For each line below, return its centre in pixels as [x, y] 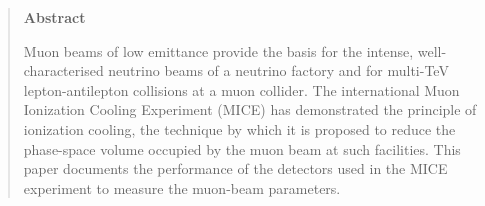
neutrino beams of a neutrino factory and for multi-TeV [278, 70]
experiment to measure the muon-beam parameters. [182, 187]
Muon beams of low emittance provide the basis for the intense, [218, 50]
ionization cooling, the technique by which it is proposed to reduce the [239, 128]
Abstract [54, 17]
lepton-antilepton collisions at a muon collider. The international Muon [241, 89]
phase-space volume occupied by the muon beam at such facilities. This [242, 148]
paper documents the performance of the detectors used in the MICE [235, 168]
